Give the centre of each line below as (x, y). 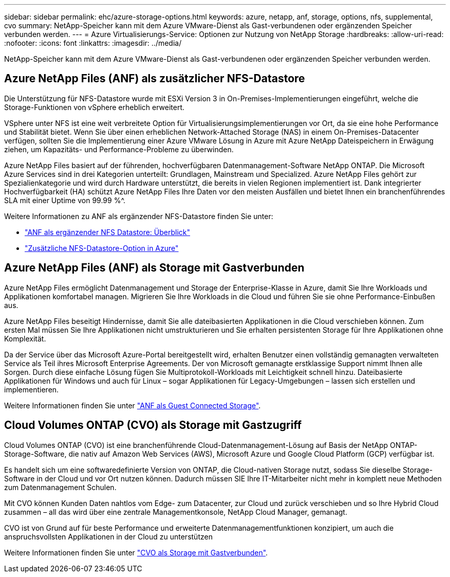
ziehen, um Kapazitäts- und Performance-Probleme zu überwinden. (119, 149)
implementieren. (32, 389)
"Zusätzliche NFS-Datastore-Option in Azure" (102, 248)
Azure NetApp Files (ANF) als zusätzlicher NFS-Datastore (155, 79)
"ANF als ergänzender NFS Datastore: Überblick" (108, 232)
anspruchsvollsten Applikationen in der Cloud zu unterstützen (108, 536)
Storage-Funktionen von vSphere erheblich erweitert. (95, 107)
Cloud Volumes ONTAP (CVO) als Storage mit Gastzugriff (153, 425)
